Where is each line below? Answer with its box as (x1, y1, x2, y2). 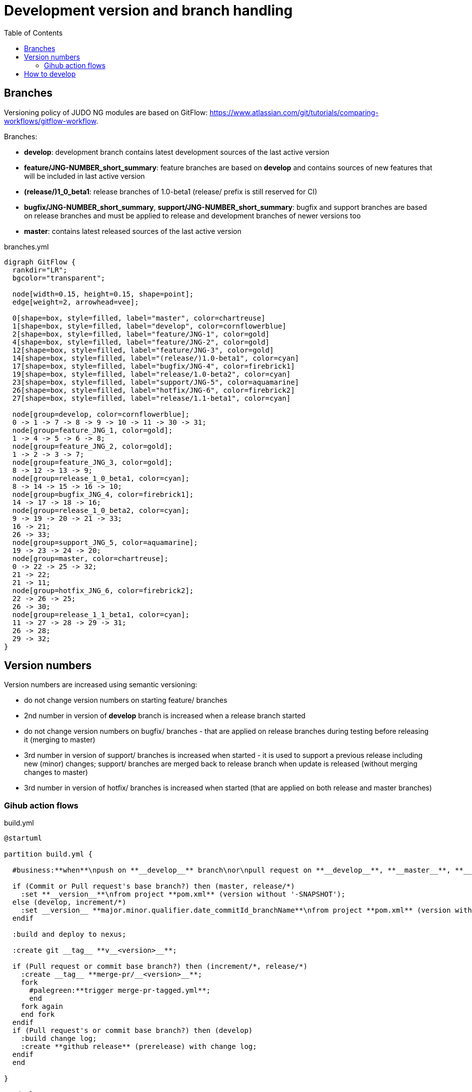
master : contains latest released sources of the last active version (24, 226, 241, 235)
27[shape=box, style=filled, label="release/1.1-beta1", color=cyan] (12, 394, 291, 402)
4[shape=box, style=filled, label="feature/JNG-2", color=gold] (12, 338, 270, 346)
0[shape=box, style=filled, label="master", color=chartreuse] (12, 314, 265, 322)
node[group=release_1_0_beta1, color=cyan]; (12, 474, 189, 482)
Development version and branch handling (4, 2, 293, 19)
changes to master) (24, 768, 88, 777)
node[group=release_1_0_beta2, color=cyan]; (12, 506, 189, 514)
